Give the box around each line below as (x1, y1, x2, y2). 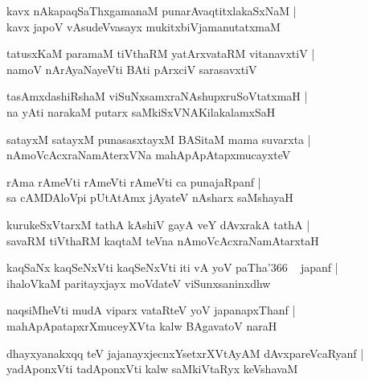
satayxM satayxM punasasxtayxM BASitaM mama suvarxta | (6, 130, 311, 147)
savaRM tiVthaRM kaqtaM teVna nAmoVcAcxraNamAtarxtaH (6, 232, 319, 249)
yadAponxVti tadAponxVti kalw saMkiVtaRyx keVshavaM (6, 360, 298, 377)
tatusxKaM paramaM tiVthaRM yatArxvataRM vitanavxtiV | (6, 45, 315, 62)
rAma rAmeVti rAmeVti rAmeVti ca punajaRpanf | (6, 173, 261, 190)
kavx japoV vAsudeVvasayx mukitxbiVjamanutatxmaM (6, 18, 281, 35)
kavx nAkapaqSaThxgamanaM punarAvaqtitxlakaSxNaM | (6, 2, 297, 18)
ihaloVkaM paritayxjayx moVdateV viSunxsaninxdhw (6, 274, 271, 291)
